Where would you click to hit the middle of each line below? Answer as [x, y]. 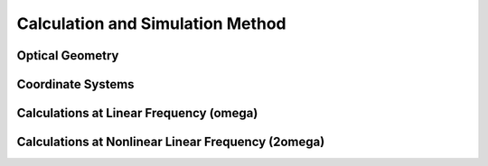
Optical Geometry [68, 55]
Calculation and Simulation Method [151, 23]
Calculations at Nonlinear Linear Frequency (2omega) [171, 142]
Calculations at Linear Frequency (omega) [137, 113]
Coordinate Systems [75, 84]
